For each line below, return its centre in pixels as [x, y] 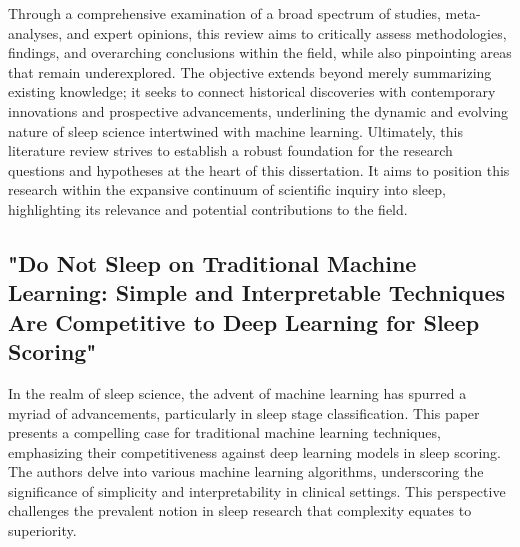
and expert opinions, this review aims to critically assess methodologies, [286, 32]
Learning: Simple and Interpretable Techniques [257, 292]
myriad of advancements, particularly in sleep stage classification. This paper [244, 412]
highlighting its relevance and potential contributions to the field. [208, 208]
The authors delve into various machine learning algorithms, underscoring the [246, 471]
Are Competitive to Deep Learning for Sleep [244, 321]
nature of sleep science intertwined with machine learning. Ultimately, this [235, 130]
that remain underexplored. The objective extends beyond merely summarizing [250, 71]
